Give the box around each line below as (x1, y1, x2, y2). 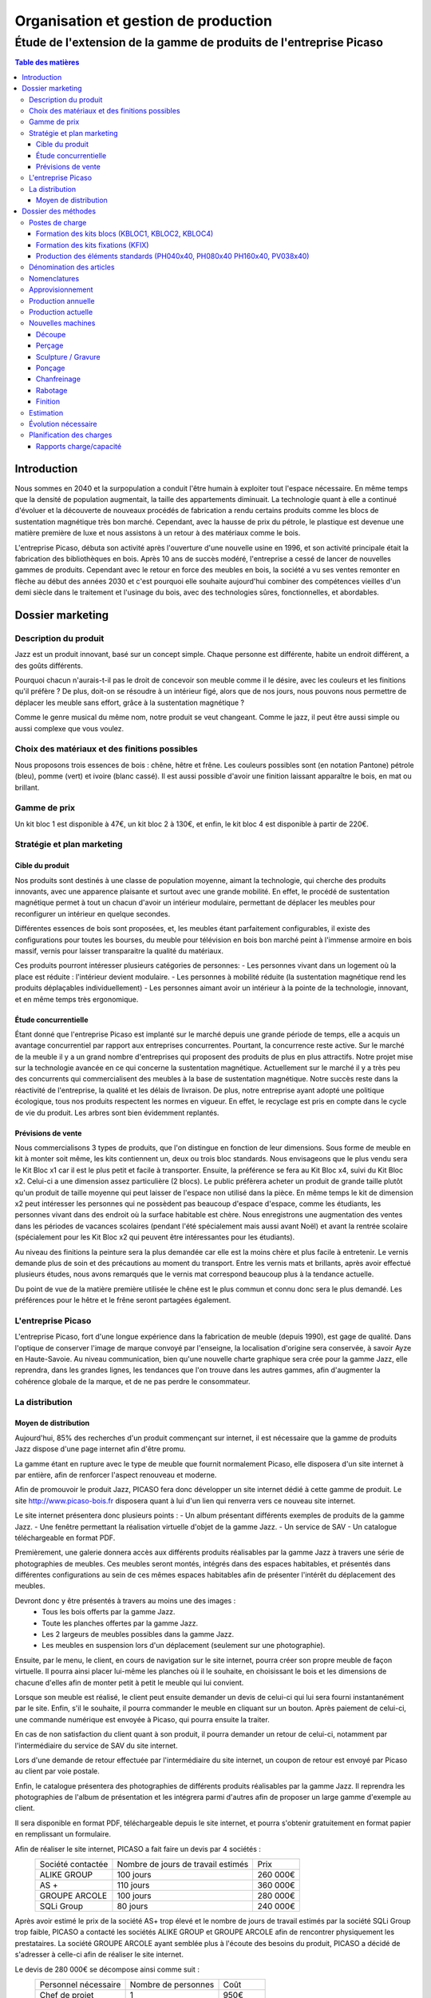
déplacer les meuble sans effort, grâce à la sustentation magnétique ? (14, 698, 245, 707)
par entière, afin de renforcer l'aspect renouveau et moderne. (14, 1470, 217, 1479)
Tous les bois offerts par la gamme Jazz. (42, 1607, 176, 1617)
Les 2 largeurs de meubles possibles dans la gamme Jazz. (42, 1630, 235, 1639)
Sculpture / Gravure (36, 352, 101, 361)
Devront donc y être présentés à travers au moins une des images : (14, 1595, 236, 1606)
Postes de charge (29, 217, 87, 227)
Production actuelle (29, 307, 93, 316)
